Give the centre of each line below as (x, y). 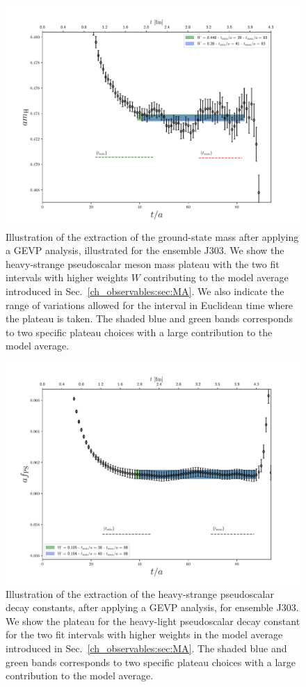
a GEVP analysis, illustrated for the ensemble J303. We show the (145, 250)
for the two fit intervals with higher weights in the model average (144, 634)
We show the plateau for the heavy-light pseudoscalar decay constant (153, 621)
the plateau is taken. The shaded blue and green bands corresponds (150, 318)
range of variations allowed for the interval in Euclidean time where (150, 305)
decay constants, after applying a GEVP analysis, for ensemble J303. (152, 607)
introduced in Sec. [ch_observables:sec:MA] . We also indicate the (145, 291)
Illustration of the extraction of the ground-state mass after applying (152, 236)
